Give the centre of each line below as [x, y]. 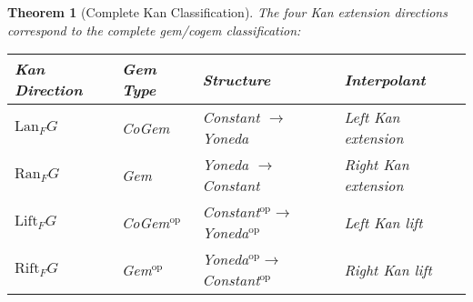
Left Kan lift [383, 222]
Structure [236, 79]
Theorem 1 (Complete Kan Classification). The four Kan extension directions [227, 12]
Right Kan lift [388, 269]
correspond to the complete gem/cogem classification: [154, 30]
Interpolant [385, 79]
